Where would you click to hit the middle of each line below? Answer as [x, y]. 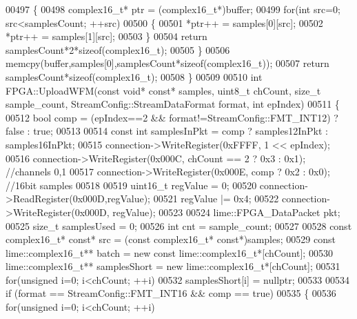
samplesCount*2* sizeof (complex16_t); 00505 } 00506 [118, 49]
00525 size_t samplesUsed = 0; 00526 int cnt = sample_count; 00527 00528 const [179, 225]
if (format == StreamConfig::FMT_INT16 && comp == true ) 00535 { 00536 [171, 293]
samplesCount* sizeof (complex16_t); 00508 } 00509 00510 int [134, 76]
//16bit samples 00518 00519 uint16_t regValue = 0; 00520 [131, 185]
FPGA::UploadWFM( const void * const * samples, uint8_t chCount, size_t [163, 90]
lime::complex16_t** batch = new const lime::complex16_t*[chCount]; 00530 [169, 252]
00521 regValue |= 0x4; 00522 [216, 199]
